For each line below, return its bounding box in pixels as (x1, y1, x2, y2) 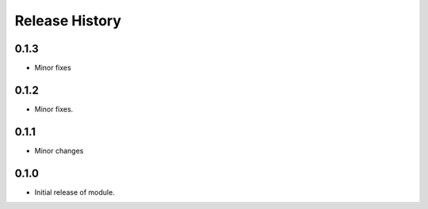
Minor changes (34, 146, 84, 155)
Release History (14, 12, 122, 29)
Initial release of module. (34, 187, 115, 197)
